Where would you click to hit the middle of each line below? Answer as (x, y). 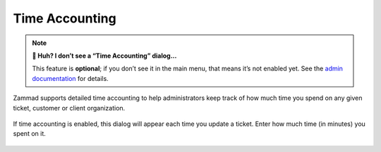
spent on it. (29, 134)
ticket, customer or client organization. (69, 108)
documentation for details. (70, 78)
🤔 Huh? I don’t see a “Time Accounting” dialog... (104, 56)
